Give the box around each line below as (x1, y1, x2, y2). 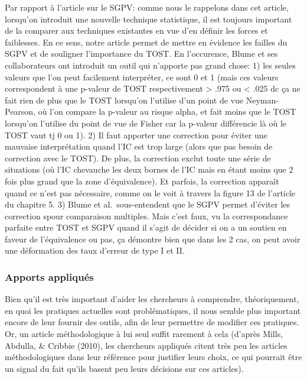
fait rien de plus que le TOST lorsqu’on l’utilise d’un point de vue (5, 93, 244, 106)
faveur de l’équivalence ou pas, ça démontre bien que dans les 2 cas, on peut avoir (5, 232, 301, 245)
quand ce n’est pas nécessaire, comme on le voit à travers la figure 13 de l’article (5, 186, 296, 199)
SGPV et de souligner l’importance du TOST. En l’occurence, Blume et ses (5, 47, 278, 60)
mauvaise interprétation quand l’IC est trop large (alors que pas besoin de (5, 140, 273, 153)
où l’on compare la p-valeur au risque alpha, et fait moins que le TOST (38, 105, 296, 118)
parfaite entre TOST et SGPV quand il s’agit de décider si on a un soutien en (5, 221, 287, 234)
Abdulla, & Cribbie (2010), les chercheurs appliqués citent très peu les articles (5, 339, 288, 351)
